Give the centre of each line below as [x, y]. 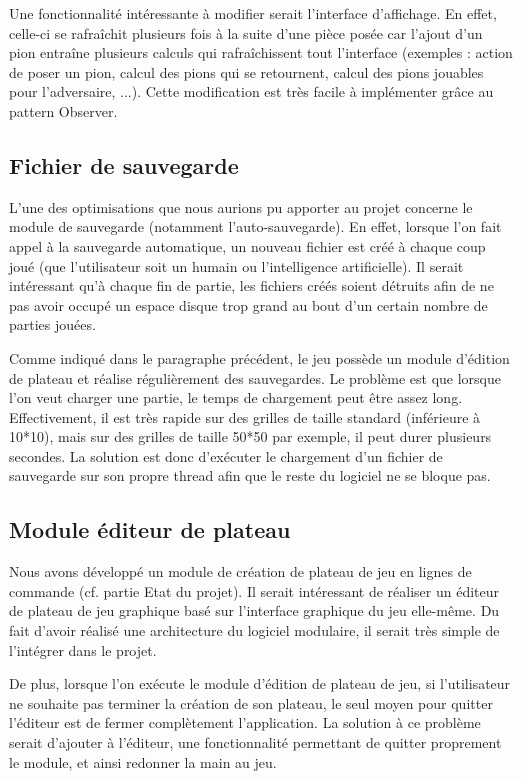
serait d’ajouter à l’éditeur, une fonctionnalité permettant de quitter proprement [255, 742]
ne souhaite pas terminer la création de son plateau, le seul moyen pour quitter [251, 702]
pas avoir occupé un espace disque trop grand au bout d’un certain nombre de [248, 304]
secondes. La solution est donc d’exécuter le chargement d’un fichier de [226, 455]
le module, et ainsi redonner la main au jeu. [143, 761]
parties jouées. [52, 324]
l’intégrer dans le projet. [83, 649]
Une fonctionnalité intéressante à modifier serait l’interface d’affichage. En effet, [253, 13]
